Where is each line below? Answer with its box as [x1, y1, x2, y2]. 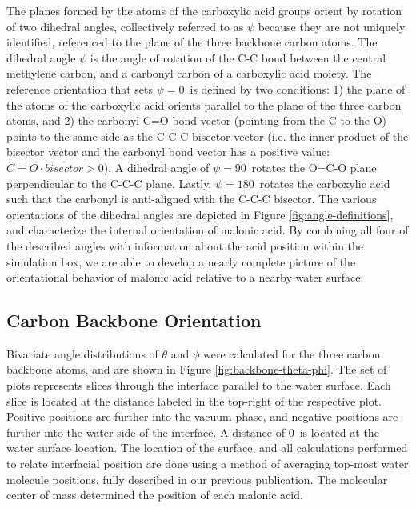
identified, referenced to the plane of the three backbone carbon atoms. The [6, 34, 378, 50]
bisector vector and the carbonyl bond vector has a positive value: [6, 143, 330, 160]
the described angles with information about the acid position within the [6, 237, 364, 254]
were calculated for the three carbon [203, 345, 381, 362]
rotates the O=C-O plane [251, 158, 377, 175]
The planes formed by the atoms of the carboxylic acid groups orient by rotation [6, 2, 402, 18]
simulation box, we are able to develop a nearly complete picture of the [6, 253, 356, 270]
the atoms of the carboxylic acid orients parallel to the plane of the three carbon [6, 96, 402, 113]
